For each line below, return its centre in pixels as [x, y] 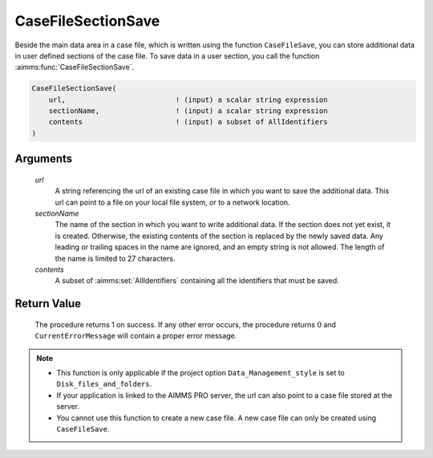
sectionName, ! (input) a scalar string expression [188, 111]
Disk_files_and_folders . [104, 384]
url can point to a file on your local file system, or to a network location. [172, 202]
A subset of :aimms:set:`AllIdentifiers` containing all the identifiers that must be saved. [197, 281]
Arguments [44, 159]
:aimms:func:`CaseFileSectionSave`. [75, 67]
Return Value [48, 304]
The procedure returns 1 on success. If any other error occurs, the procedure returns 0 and [186, 324]
